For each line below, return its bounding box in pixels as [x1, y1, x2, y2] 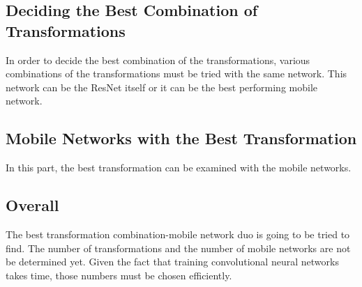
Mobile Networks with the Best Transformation [6, 127, 357, 149]
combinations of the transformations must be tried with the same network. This [6, 66, 347, 81]
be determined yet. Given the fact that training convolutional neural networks [6, 254, 339, 269]
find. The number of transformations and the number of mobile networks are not [6, 240, 351, 255]
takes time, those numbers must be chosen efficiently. [6, 267, 232, 282]
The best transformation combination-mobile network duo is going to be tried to [6, 226, 350, 241]
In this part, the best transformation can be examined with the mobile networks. [6, 160, 352, 175]
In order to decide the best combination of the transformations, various [6, 52, 310, 67]
